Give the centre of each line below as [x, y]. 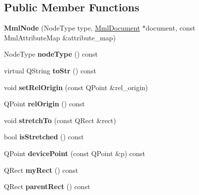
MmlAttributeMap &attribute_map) [60, 37]
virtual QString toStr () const [50, 70]
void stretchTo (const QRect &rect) [60, 120]
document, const [171, 28]
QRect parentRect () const [47, 186]
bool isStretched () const [44, 137]
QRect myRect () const [41, 170]
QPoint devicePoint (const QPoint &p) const [75, 153]
